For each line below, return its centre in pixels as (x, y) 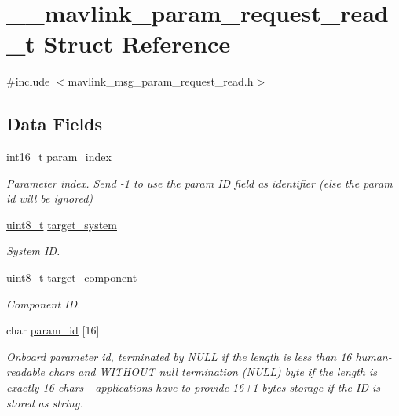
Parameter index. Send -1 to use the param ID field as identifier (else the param (199, 182)
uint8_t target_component (72, 277)
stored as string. (45, 402)
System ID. (33, 251)
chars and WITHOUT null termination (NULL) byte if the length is (213, 372)
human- (373, 356)
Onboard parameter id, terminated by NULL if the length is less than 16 (179, 356)
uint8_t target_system (62, 224)
